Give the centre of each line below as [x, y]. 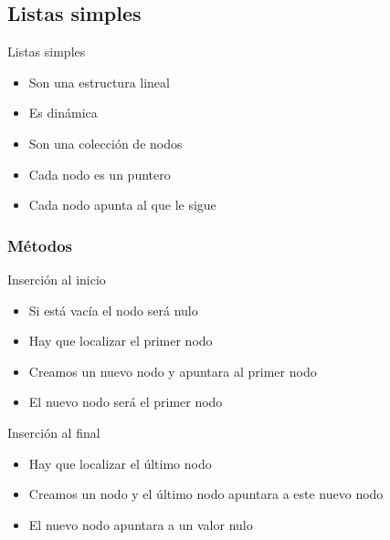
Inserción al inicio [57, 279]
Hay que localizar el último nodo [120, 463]
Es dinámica [63, 113]
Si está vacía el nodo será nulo [113, 310]
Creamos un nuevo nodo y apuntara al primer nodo [173, 371]
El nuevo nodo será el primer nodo [126, 402]
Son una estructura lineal [99, 82]
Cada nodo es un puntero [100, 174]
